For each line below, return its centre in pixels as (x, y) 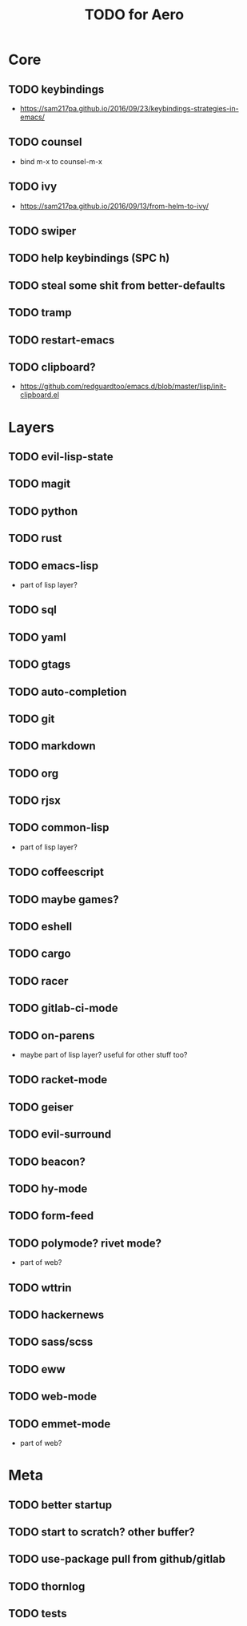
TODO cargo (40, 954)
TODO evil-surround (60, 1134)
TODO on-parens (52, 1036)
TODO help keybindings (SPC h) (89, 258)
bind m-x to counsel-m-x (61, 161)
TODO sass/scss (51, 1342)
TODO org (34, 773)
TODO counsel (45, 142)
